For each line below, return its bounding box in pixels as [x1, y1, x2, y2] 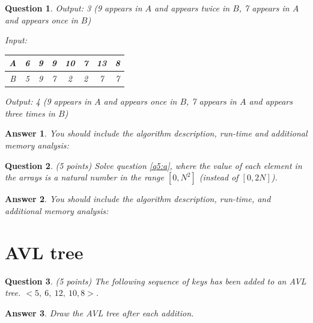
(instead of [199, 171, 239, 183]
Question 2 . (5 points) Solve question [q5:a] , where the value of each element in [5, 159, 302, 171]
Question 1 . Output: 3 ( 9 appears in [5, 2, 142, 14]
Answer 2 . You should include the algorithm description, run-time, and [5, 192, 271, 205]
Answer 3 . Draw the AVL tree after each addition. [5, 306, 194, 319]
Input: [5, 34, 27, 46]
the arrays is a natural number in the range [5, 171, 164, 183]
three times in [5, 106, 55, 119]
